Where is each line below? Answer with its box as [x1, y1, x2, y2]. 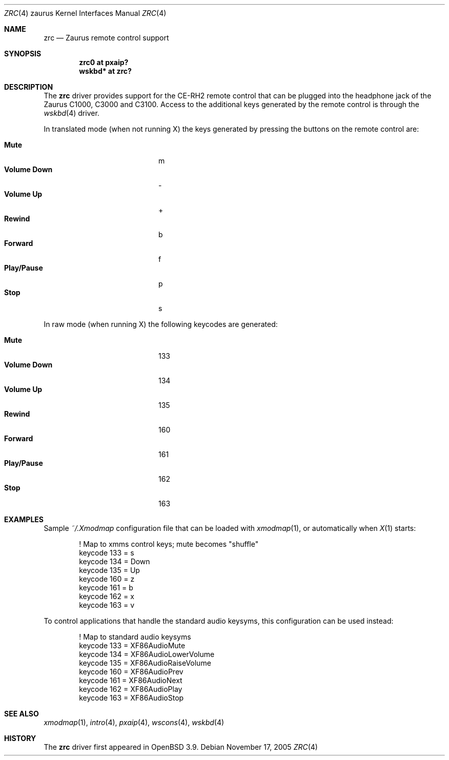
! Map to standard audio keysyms [79, 632, 191, 641]
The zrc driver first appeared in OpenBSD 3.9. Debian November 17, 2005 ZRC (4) [44, 743, 318, 751]
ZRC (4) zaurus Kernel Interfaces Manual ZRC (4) [4, 9, 167, 17]
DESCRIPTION [4, 83, 53, 91]
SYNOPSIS [4, 49, 42, 58]
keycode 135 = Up [79, 566, 140, 574]
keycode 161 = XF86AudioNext [79, 676, 182, 685]
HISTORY [4, 734, 36, 743]
